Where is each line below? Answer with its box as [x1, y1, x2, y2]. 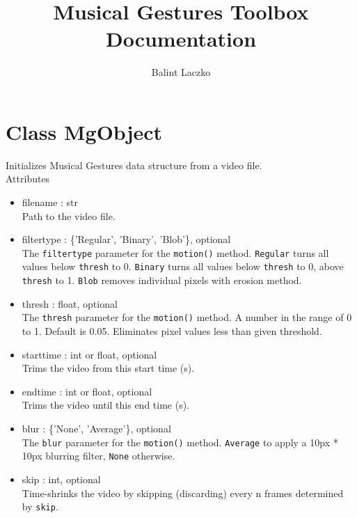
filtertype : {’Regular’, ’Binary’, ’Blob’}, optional [22, 232, 231, 246]
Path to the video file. [22, 208, 116, 223]
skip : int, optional [22, 471, 101, 486]
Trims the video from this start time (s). [22, 361, 195, 375]
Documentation [105, 24, 257, 53]
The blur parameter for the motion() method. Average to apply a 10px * [22, 434, 338, 449]
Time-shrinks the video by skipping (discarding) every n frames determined [22, 485, 344, 500]
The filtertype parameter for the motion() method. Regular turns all [22, 245, 329, 260]
